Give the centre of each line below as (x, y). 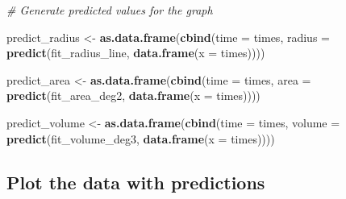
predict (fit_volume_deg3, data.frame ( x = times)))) (141, 138)
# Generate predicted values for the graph (110, 10)
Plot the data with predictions (136, 182)
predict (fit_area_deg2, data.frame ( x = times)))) (133, 95)
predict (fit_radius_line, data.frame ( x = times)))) (136, 53)
